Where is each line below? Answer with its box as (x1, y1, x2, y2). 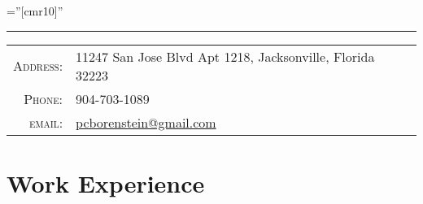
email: (28, 112, 63, 132)
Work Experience (7, 166, 205, 199)
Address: (13, 56, 63, 76)
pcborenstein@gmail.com (76, 112, 216, 132)
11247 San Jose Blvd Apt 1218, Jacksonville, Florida (76, 46, 375, 66)
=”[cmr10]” (7, 2, 63, 19)
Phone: (24, 89, 63, 108)
